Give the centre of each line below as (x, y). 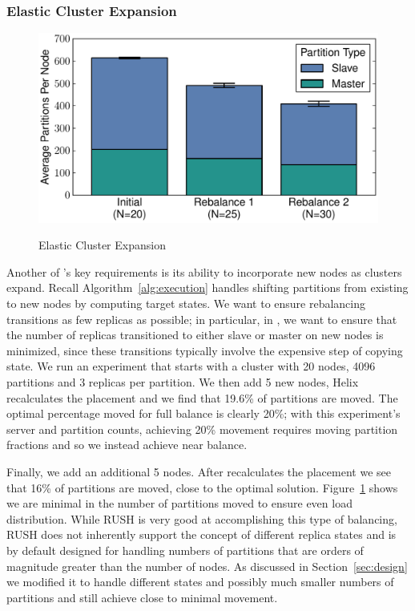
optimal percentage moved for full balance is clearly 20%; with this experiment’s (203, 413)
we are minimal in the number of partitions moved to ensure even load (179, 503)
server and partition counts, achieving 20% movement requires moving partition (202, 429)
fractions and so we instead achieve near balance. (127, 445)
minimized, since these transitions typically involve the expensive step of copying (205, 350)
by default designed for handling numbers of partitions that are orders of (185, 550)
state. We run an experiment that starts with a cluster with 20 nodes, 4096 (191, 366)
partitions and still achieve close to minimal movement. (142, 597)
